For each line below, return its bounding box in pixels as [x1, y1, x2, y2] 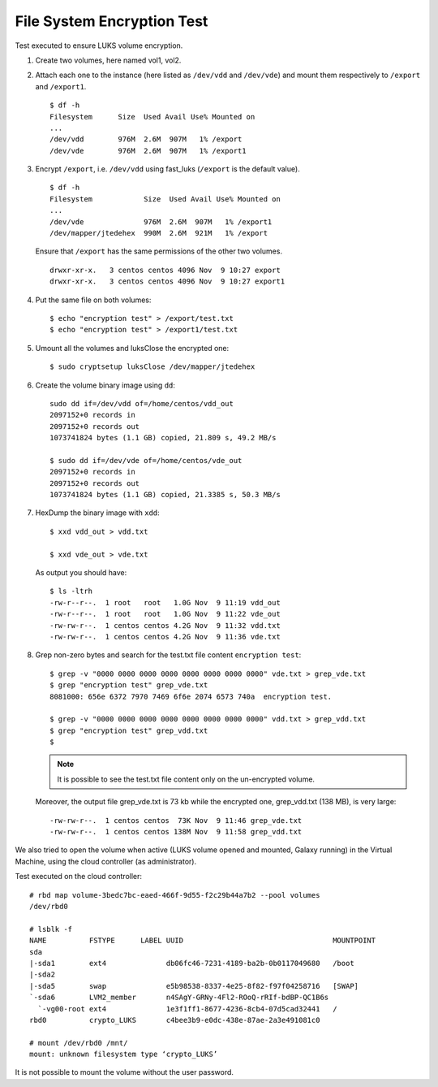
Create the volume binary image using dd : [35, 380, 176, 390]
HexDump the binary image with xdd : [35, 508, 160, 518]
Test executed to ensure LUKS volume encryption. [15, 41, 183, 50]
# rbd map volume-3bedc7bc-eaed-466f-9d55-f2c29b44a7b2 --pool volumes [29, 890, 320, 899]
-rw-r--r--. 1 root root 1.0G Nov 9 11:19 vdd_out [49, 598, 281, 607]
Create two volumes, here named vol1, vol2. [35, 55, 182, 65]
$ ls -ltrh [49, 587, 93, 596]
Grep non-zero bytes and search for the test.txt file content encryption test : [35, 650, 302, 660]
